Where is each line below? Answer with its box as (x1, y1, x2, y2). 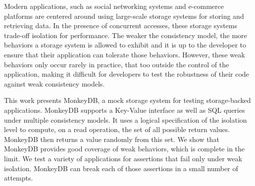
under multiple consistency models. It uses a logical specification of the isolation (4, 114, 247, 125)
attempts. (4, 173, 33, 183)
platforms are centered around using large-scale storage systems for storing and (4, 10, 244, 21)
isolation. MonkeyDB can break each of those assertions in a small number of (4, 163, 238, 173)
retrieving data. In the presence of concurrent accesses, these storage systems (4, 20, 238, 31)
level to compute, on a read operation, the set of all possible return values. (4, 124, 230, 135)
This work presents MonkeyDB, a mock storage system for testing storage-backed (4, 95, 251, 105)
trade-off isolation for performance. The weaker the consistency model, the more (4, 30, 247, 40)
